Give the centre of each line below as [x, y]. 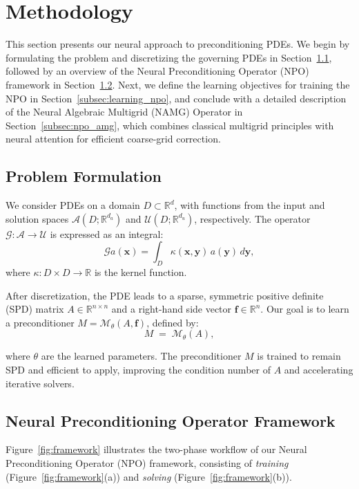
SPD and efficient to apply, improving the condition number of [138, 370]
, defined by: [173, 322]
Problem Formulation [84, 176]
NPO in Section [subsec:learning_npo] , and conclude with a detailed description [176, 98]
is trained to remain [299, 356]
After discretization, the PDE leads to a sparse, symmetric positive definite [165, 295]
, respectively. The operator [252, 218]
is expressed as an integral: [107, 233]
